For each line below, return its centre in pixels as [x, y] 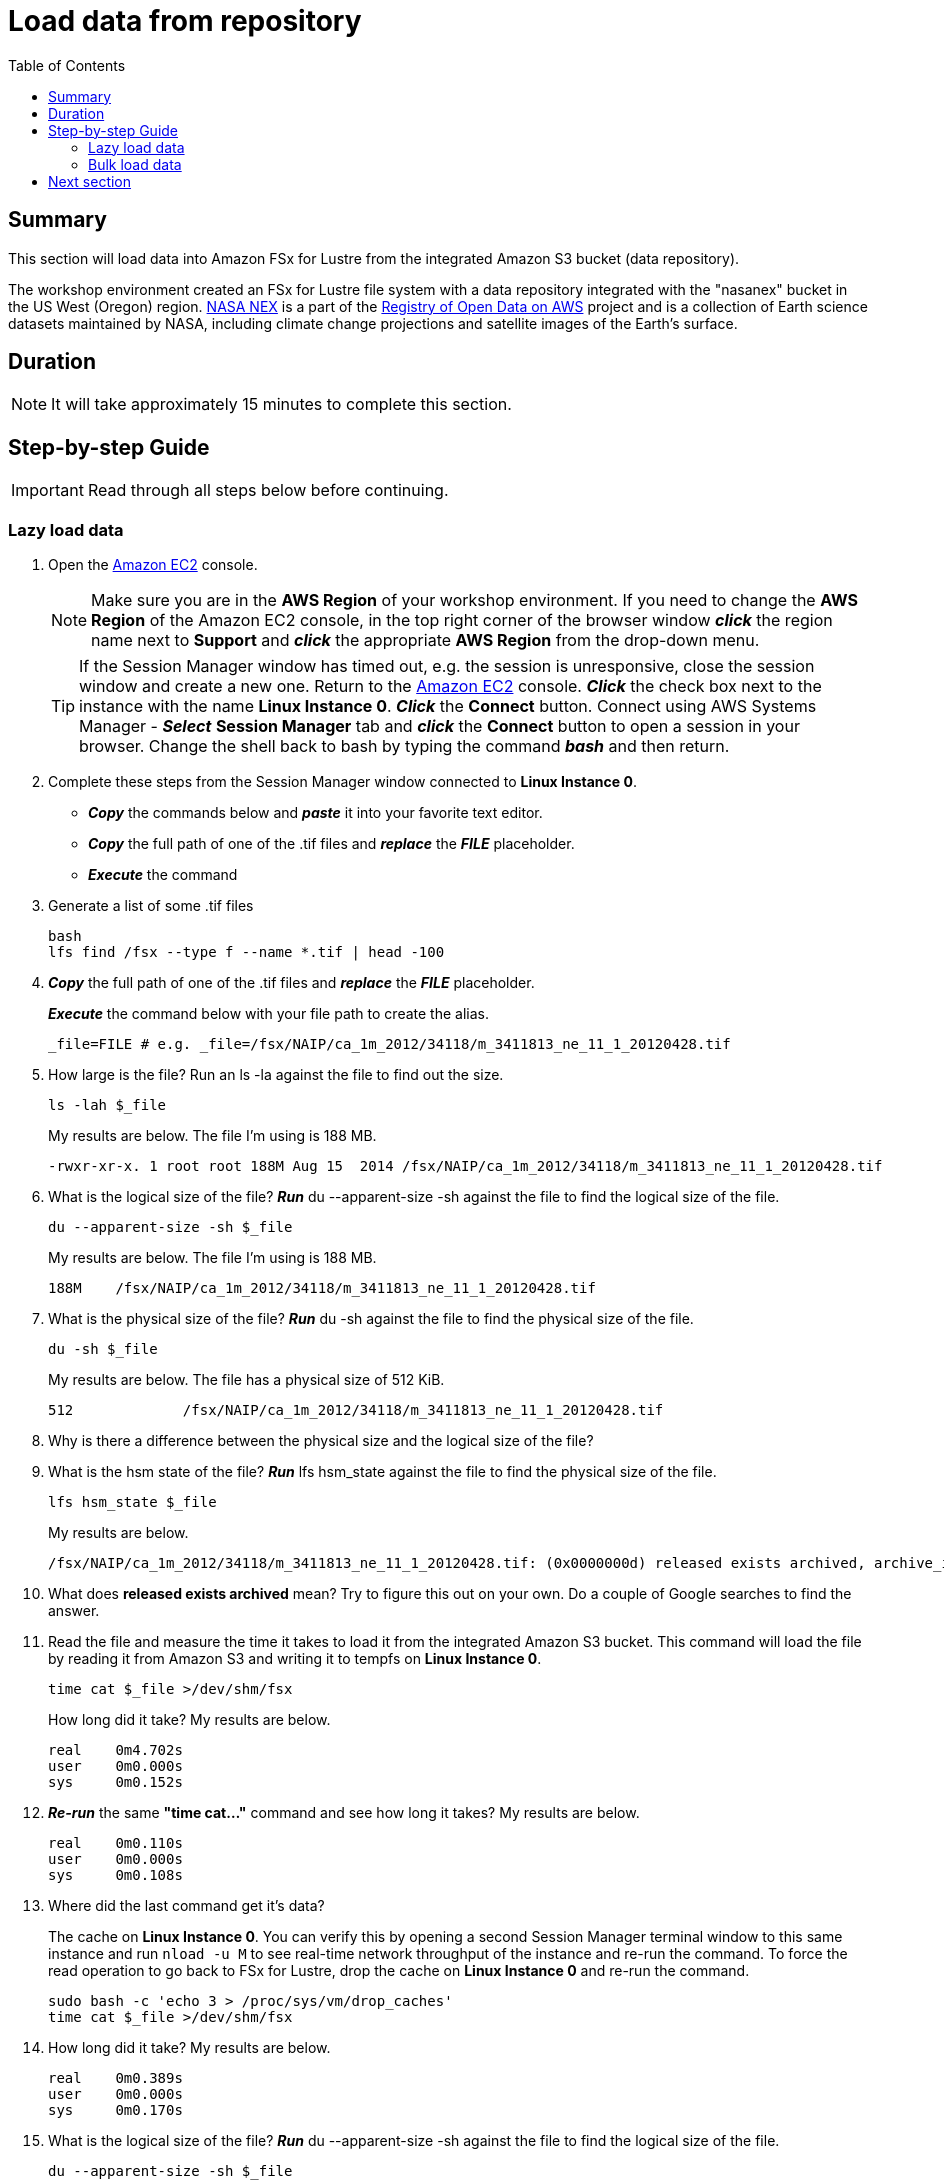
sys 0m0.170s [115, 2110]
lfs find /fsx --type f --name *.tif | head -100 [246, 952]
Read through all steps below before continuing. [268, 490]
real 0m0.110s [115, 1843]
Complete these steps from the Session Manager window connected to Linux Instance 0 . [342, 782]
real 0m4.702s [115, 1750]
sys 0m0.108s [115, 1875]
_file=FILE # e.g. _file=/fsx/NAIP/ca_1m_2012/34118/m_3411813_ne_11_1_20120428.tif [389, 1044]
